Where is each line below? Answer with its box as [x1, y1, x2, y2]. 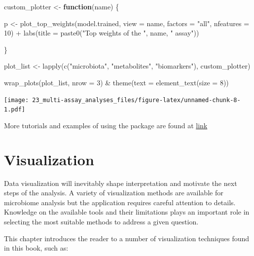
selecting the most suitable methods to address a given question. [4, 216, 199, 226]
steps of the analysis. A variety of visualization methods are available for [4, 187, 223, 198]
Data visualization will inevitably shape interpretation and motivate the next [4, 178, 237, 188]
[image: [4, 96, 29, 104]
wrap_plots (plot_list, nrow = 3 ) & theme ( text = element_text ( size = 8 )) [4, 77, 229, 87]
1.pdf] [4, 106, 25, 113]
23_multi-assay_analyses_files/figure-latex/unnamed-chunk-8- [32, 96, 241, 104]
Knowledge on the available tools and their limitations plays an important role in [4, 207, 250, 217]
